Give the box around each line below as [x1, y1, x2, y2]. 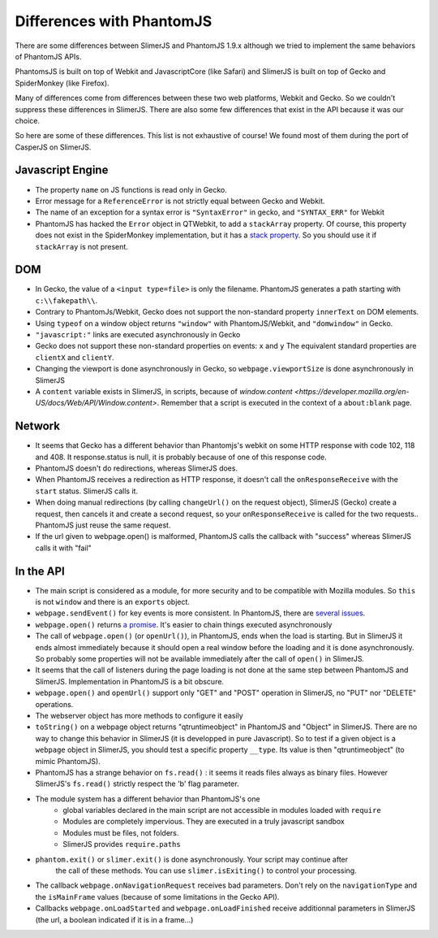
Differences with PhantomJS [15, 12, 213, 30]
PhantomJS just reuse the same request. [35, 520, 171, 530]
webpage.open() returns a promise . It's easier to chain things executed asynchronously [35, 619, 333, 629]
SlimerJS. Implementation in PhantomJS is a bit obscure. [35, 676, 225, 686]
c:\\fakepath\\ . [35, 295, 98, 305]
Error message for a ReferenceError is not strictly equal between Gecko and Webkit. [35, 196, 325, 206]
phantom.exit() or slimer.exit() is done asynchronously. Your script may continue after [35, 854, 349, 864]
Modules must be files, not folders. [62, 827, 179, 837]
